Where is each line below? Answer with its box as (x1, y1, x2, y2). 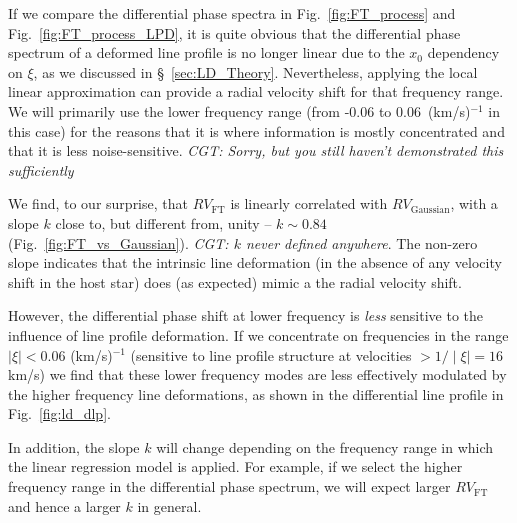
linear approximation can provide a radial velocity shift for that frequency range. (8, 81, 504, 102)
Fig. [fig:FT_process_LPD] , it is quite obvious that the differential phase (8, 22, 461, 43)
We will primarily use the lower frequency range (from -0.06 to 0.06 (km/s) (8, 100, 471, 121)
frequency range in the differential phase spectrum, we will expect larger (8, 476, 451, 497)
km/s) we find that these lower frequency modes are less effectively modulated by (8, 364, 507, 385)
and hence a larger (8, 495, 121, 516)
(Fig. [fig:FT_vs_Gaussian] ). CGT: (8, 232, 229, 253)
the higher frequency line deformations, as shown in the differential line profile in (8, 383, 504, 404)
